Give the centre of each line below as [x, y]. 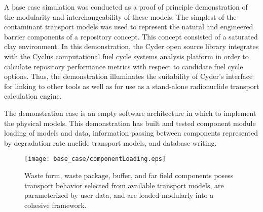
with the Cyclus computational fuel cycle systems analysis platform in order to [126, 56]
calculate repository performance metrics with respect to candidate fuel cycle [124, 66]
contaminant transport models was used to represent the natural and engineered [129, 27]
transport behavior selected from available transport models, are [124, 185]
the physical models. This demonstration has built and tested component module [130, 123]
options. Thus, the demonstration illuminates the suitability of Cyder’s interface [128, 76]
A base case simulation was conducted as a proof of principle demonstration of [126, 7]
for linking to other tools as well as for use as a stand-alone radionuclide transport [132, 86]
